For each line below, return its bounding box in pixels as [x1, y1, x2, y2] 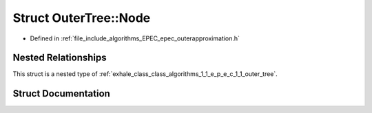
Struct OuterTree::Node [12, 10, 151, 25]
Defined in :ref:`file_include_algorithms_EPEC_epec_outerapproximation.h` [30, 34, 240, 42]
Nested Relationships [12, 52, 107, 64]
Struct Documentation [12, 88, 110, 99]
